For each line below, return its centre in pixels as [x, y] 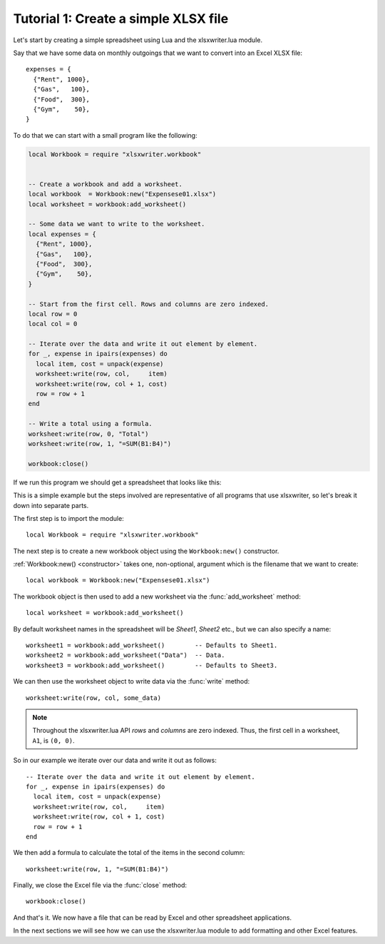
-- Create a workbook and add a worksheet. [106, 184]
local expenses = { [62, 234]
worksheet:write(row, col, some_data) [94, 698]
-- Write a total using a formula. [90, 424]
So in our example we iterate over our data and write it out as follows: [115, 761]
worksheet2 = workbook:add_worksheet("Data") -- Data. [125, 655]
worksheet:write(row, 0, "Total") [88, 434]
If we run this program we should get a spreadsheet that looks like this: [117, 482]
